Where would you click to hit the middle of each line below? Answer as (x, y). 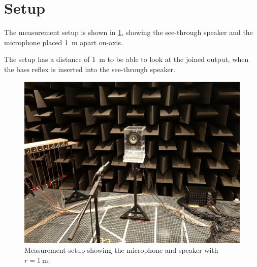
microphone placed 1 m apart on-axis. (63, 42)
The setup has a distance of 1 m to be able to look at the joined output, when (126, 59)
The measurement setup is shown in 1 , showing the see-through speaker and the (128, 32)
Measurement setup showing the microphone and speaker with (121, 250)
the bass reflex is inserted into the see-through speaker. (90, 69)
